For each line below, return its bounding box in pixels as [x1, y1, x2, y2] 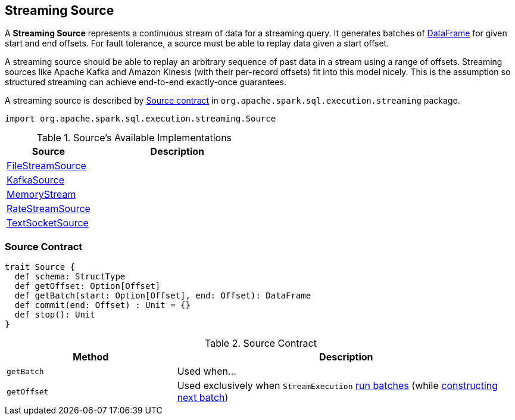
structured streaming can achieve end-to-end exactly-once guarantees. [5, 77, 286, 88]
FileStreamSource [7, 160, 86, 172]
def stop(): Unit [14, 310, 95, 320]
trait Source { [5, 262, 76, 272]
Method [73, 351, 109, 363]
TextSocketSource [7, 217, 89, 229]
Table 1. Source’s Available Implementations [36, 132, 232, 144]
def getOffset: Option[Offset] [14, 281, 161, 291]
